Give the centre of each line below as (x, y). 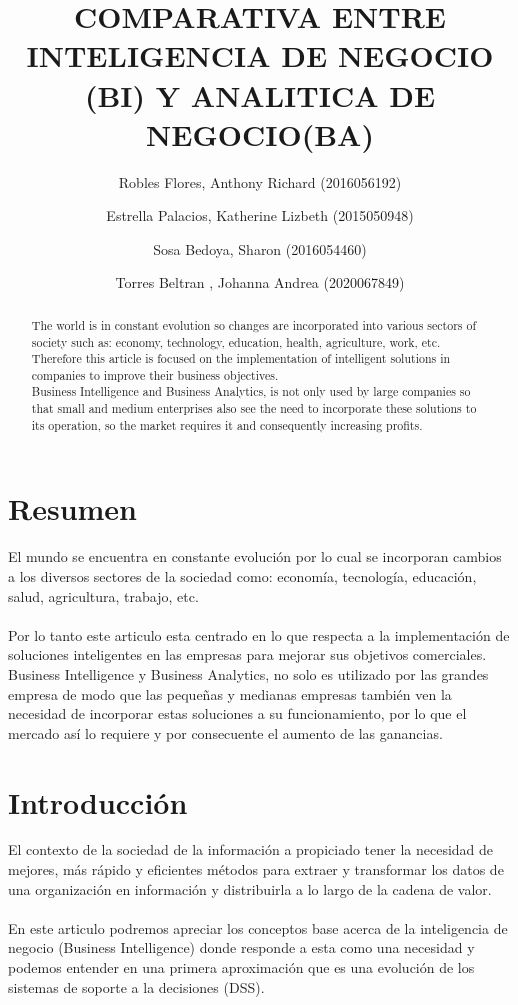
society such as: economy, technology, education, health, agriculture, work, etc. (236, 341)
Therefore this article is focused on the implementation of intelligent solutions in (241, 358)
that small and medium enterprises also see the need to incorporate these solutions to (254, 408)
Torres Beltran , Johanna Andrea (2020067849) (260, 282)
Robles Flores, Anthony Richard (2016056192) (260, 181)
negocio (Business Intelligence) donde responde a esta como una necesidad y (241, 947)
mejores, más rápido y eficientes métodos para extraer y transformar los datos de (256, 869)
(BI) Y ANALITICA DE (260, 94)
